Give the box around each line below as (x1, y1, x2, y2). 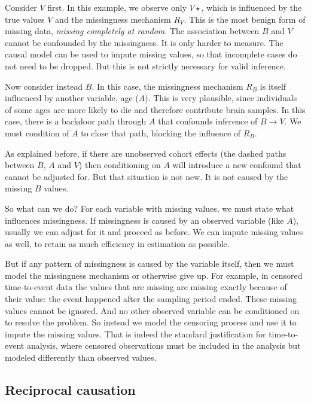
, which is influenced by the (201, 1, 302, 13)
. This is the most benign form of (184, 13, 306, 25)
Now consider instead (5, 80, 83, 92)
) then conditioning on (78, 159, 161, 171)
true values (5, 13, 45, 25)
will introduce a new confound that (172, 159, 301, 171)
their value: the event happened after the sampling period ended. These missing (5, 293, 297, 305)
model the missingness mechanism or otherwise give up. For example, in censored (5, 269, 303, 281)
